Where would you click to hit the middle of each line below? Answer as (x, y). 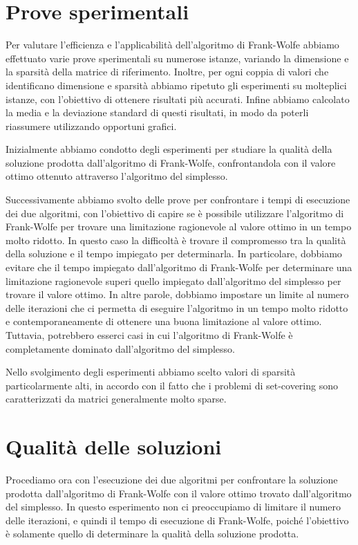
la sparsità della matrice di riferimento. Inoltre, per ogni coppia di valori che (167, 72)
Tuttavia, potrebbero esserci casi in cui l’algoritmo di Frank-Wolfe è (149, 335)
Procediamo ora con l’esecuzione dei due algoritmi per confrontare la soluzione (172, 480)
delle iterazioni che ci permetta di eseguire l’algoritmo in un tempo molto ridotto (177, 307)
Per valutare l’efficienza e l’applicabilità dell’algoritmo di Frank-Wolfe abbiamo (172, 45)
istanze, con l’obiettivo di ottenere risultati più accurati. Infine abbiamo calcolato (178, 99)
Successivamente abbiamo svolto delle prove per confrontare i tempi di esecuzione (178, 200)
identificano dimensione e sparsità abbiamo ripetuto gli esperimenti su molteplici (176, 85)
